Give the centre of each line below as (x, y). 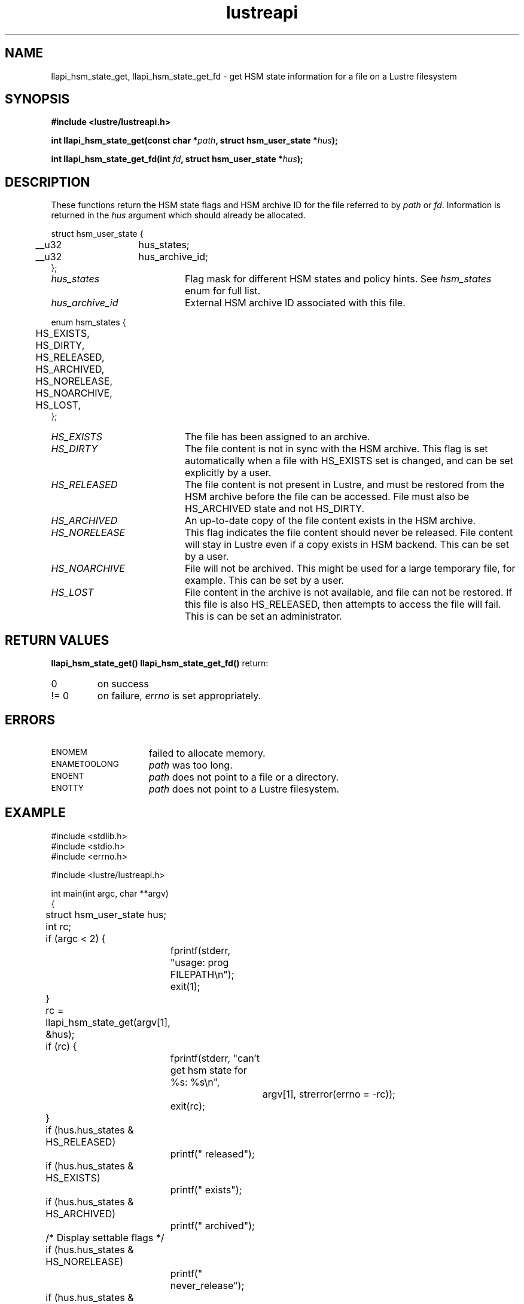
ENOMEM (69, 752)
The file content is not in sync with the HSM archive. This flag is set (336, 449)
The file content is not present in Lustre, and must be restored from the (344, 485)
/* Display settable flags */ (105, 1237)
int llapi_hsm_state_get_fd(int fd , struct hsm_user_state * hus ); (177, 159)
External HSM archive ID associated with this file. (295, 303)
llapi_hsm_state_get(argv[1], (108, 1022)
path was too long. (191, 765)
